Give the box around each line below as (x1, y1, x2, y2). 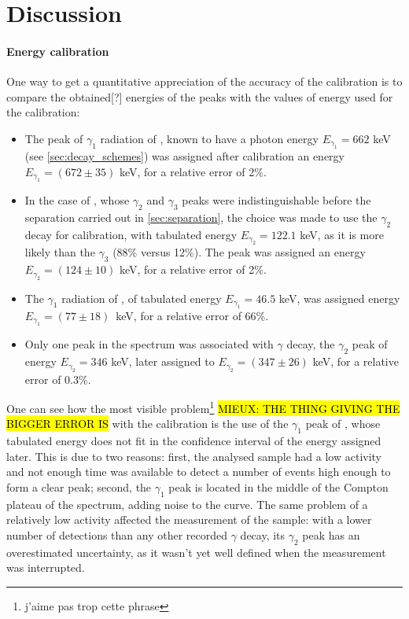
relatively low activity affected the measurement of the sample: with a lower (6, 511, 372, 528)
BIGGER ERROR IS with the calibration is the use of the (6, 415, 289, 432)
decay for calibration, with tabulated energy (24, 226, 238, 242)
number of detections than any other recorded (6, 526, 228, 543)
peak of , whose (305, 415, 381, 432)
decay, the (286, 336, 335, 352)
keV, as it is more (300, 226, 384, 242)
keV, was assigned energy (278, 289, 400, 306)
